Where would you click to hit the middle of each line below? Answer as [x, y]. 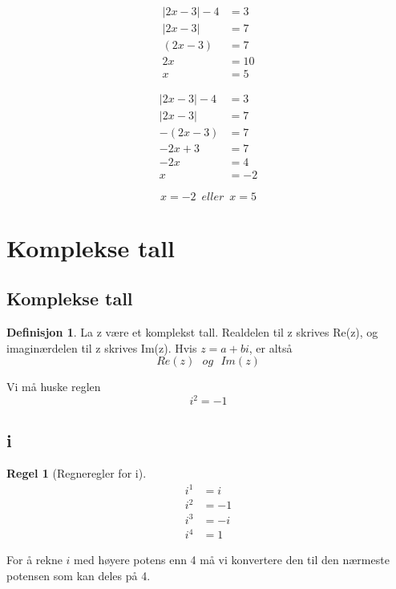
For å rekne [34, 560]
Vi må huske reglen [54, 387]
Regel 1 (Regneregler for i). [77, 473]
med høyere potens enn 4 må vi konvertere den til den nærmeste [232, 560]
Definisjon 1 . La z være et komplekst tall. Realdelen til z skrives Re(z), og [192, 331]
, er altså [271, 347]
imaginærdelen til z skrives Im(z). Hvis [102, 347]
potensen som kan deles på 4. [79, 575]
